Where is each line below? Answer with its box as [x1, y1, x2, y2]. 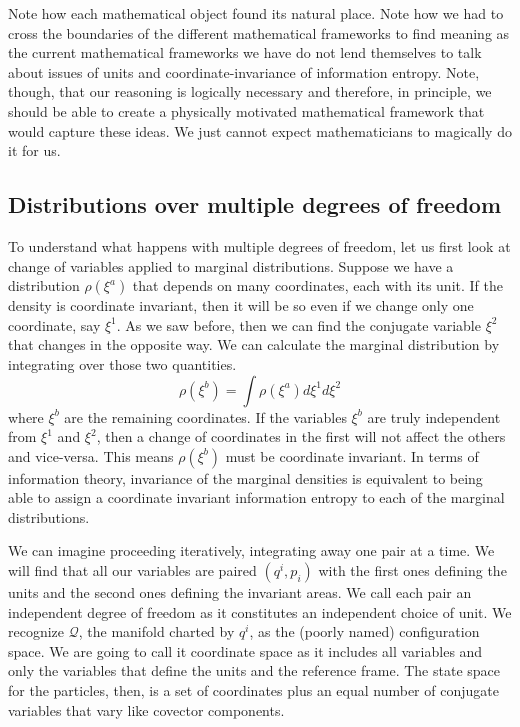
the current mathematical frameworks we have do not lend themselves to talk [8, 42, 482, 63]
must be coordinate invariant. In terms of [225, 445, 479, 466]
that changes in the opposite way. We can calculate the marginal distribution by [8, 334, 500, 355]
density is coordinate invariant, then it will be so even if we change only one [8, 295, 474, 316]
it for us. [8, 140, 61, 161]
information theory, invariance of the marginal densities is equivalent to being [8, 467, 483, 488]
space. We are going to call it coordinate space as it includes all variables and [8, 640, 483, 661]
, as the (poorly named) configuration [249, 621, 480, 642]
